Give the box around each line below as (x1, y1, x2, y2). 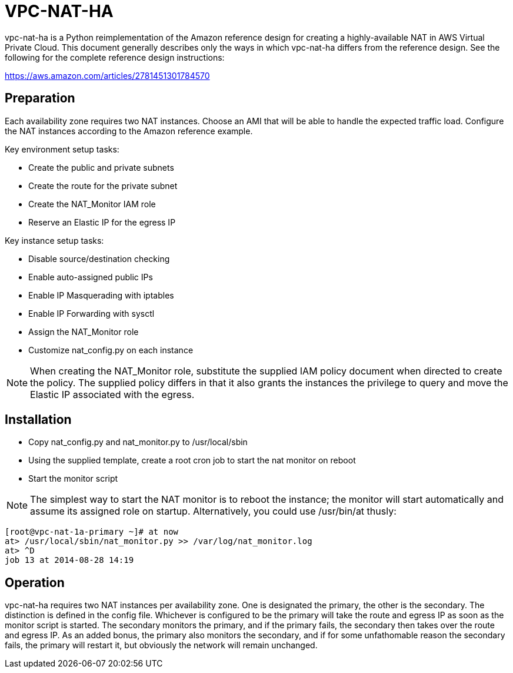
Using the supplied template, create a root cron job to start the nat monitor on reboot (28, 455, 356, 466)
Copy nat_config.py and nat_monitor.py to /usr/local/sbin (28, 437, 248, 447)
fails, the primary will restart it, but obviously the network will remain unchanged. (5, 640, 318, 651)
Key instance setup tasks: (5, 235, 104, 246)
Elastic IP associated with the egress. (30, 388, 195, 400)
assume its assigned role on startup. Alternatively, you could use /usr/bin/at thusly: (30, 505, 397, 518)
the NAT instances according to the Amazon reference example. (5, 125, 253, 136)
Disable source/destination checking (28, 253, 170, 264)
